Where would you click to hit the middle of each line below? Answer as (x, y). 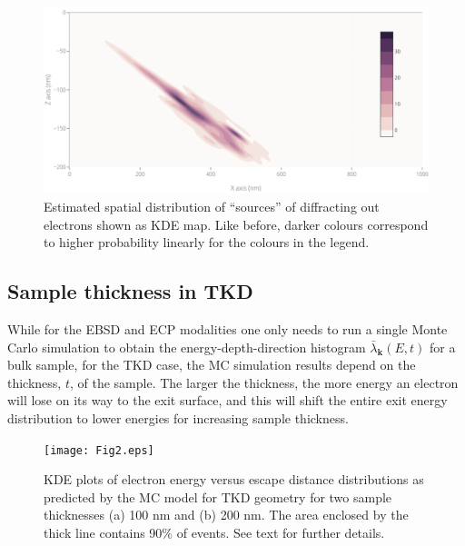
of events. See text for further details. (281, 532)
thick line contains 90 (103, 532)
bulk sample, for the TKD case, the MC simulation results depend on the (212, 365)
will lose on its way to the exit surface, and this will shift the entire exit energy (228, 400)
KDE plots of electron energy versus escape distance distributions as (234, 479)
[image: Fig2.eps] (99, 450)
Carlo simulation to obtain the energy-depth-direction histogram (187, 347)
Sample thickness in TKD (130, 291)
